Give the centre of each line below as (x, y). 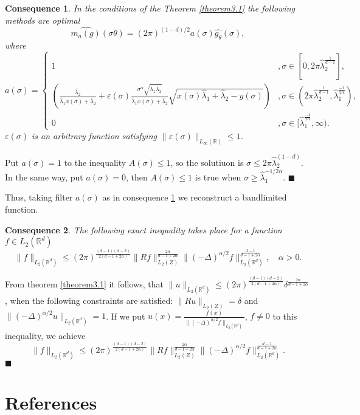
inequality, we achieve (45, 335)
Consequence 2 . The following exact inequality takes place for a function (144, 229)
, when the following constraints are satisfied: (89, 300)
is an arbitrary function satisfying (94, 135)
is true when (218, 177)
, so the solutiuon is (207, 162)
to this (285, 316)
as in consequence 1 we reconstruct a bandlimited (195, 197)
